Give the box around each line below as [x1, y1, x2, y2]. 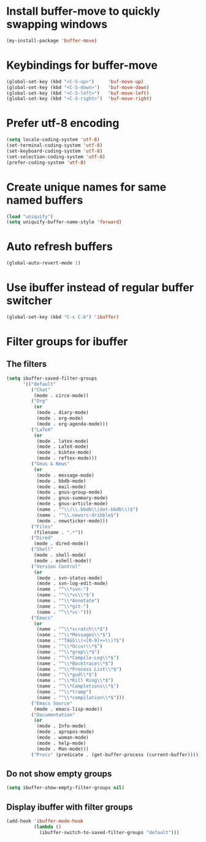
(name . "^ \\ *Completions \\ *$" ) [36, 683, 120, 689]
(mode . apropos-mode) [36, 729, 95, 735]
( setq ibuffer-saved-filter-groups [6, 375, 97, 381]
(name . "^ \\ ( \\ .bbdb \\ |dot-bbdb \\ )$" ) [36, 507, 139, 513]
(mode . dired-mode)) [33, 541, 89, 547]
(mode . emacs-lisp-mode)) [33, 706, 103, 712]
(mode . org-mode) [36, 415, 84, 421]
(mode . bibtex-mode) [36, 450, 92, 456]
